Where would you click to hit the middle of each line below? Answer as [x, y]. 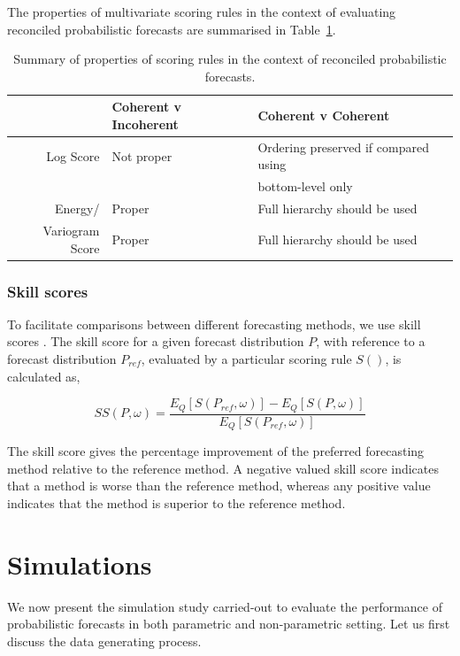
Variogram [71, 230]
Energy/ [77, 208]
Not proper [142, 155]
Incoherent [145, 123]
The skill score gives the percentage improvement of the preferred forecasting [216, 451]
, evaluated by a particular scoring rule [246, 359]
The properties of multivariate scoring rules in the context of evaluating [202, 12]
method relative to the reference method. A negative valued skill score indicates [223, 468]
